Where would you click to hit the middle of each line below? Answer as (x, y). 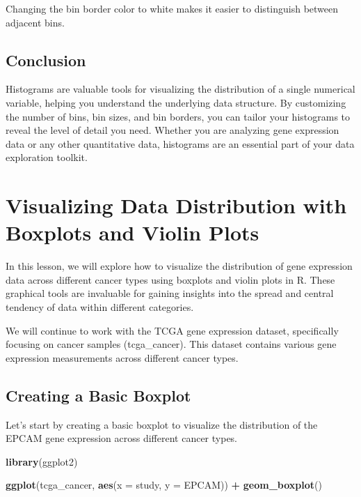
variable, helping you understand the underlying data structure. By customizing (176, 102)
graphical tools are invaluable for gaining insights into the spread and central (170, 293)
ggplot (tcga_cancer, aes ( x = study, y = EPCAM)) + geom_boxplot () (164, 485)
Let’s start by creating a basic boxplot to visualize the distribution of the (162, 424)
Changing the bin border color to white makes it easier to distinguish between (172, 8)
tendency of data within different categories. (100, 307)
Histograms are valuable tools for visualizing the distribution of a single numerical (180, 89)
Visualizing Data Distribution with (176, 205)
